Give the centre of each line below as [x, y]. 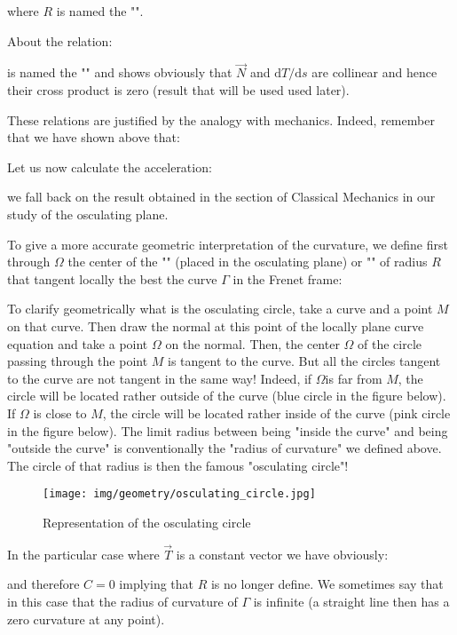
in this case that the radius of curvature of [122, 601]
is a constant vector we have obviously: [282, 554]
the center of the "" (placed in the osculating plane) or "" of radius [248, 262]
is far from [354, 378]
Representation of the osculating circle [147, 522]
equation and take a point [78, 343]
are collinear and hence [374, 72]
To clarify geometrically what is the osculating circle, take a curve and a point [220, 309]
